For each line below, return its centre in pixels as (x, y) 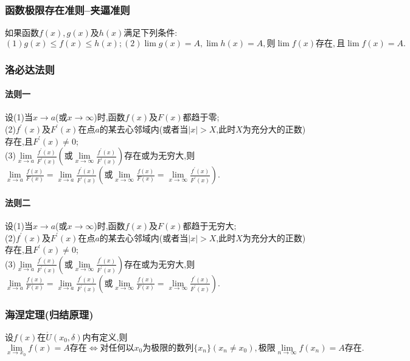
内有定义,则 (105, 337)
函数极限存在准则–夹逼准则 (68, 9)
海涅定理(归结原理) (49, 314)
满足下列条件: (151, 33)
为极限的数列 (168, 348)
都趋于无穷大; (210, 226)
